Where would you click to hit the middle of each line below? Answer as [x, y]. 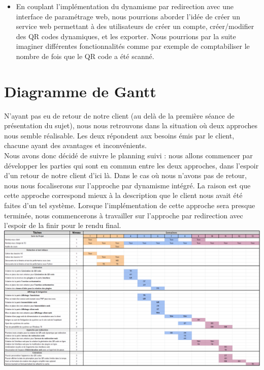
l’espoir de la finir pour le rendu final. [63, 225]
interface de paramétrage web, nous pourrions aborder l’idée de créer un [128, 16]
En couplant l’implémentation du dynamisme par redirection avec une [125, 6]
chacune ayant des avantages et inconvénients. [75, 145]
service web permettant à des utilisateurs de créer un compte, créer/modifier [135, 26]
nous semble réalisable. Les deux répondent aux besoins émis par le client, [119, 135]
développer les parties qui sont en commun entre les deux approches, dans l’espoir [131, 165]
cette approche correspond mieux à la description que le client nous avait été [123, 195]
